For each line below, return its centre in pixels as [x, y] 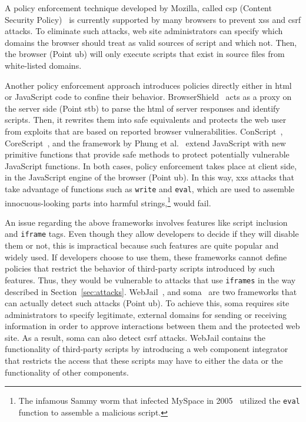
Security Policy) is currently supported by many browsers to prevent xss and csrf [153, 19]
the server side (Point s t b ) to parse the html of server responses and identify [142, 108]
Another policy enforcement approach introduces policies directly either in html [148, 85]
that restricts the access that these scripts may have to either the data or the [144, 361]
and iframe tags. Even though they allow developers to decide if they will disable [152, 234]
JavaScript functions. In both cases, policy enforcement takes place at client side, [151, 165]
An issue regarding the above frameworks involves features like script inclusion [146, 222]
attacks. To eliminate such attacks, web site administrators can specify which [144, 31]
